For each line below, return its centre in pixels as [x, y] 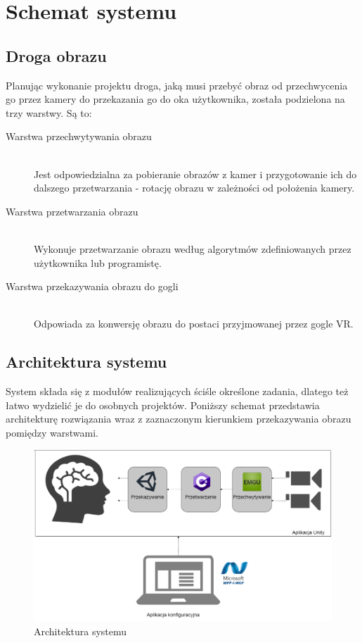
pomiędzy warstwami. [52, 432]
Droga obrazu [56, 55]
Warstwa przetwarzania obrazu [72, 211]
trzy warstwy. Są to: [49, 112]
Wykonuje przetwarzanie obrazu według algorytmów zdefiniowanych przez [193, 248]
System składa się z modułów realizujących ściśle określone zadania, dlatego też [177, 391]
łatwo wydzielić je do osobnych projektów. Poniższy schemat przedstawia [163, 405]
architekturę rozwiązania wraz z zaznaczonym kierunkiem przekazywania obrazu [179, 419]
